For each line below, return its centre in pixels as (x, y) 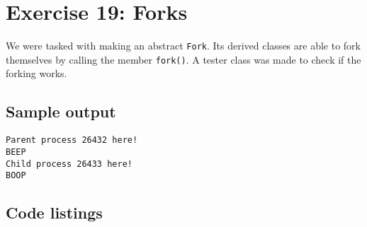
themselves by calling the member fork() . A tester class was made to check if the (183, 59)
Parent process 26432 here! (72, 140)
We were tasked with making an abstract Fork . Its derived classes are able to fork (183, 46)
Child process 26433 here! (69, 164)
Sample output (61, 111)
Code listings (54, 213)
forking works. (36, 73)
